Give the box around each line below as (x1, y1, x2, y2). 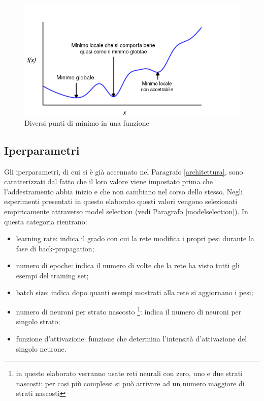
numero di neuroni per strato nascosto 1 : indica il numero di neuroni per (16, 305, 242, 317)
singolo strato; (16, 316, 60, 327)
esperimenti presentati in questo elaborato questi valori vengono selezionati (4, 196, 238, 207)
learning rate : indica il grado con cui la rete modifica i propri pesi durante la (16, 233, 254, 244)
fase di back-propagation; (16, 243, 94, 253)
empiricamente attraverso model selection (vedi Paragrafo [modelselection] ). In (4, 206, 248, 216)
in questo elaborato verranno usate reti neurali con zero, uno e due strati (16, 368, 243, 379)
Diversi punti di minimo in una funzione (24, 117, 149, 128)
